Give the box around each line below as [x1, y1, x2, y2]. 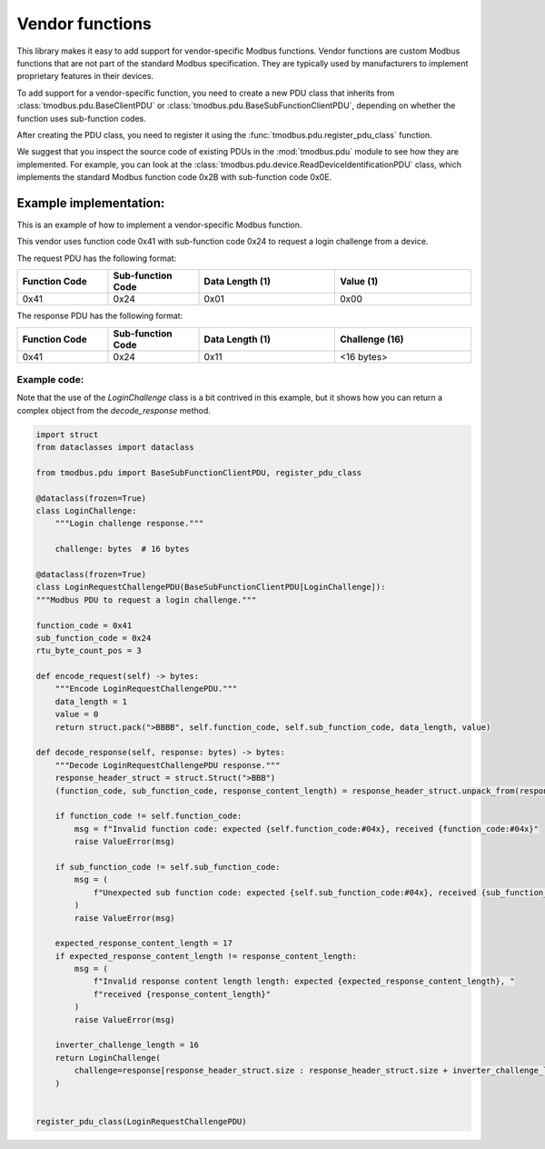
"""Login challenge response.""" [54, 518, 204, 529]
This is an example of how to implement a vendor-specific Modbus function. [16, 219, 302, 230]
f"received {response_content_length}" [93, 989, 272, 999]
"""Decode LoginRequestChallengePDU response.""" [54, 760, 281, 770]
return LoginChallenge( [54, 1053, 161, 1063]
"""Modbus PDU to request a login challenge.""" [35, 594, 257, 604]
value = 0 [54, 709, 99, 720]
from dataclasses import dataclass [35, 442, 194, 453]
